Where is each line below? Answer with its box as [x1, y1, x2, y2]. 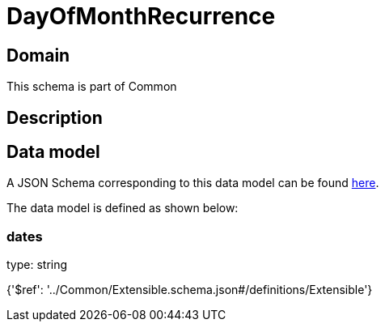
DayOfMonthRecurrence [6, 2, 276, 30]
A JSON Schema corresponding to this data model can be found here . [6, 176, 379, 190]
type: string [6, 258, 68, 272]
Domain [6, 45, 70, 66]
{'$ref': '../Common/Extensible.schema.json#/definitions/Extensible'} [6, 283, 373, 297]
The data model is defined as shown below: [6, 201, 239, 215]
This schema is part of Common [6, 79, 177, 94]
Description [6, 107, 103, 128]
